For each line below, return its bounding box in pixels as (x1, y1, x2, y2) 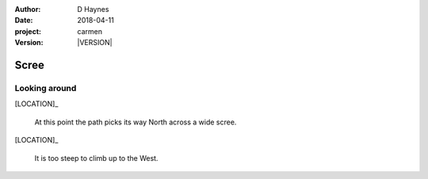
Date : (14, 16, 33, 25)
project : (14, 26, 41, 36)
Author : (14, 5, 41, 13)
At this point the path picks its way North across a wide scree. (34, 117, 237, 127)
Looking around (14, 82, 77, 93)
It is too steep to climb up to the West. (34, 153, 159, 162)
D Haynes (77, 5, 109, 13)
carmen (77, 26, 103, 36)
